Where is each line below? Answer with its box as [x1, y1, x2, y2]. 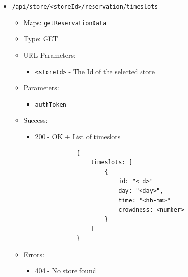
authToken [35, 101, 66, 108]
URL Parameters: [23, 49, 76, 60]
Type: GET [23, 33, 58, 44]
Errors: [23, 249, 44, 259]
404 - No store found [35, 265, 96, 276]
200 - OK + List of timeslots [35, 131, 121, 141]
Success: [23, 115, 47, 125]
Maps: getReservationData [23, 17, 107, 27]
